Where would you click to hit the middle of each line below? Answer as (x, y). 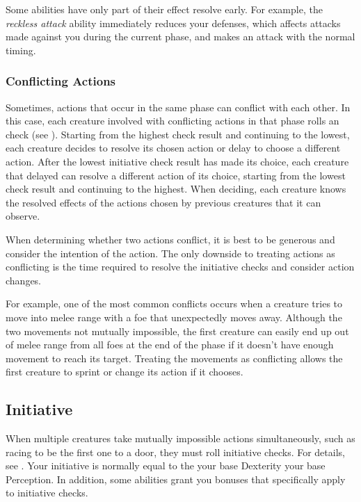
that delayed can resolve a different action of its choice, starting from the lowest (176, 175)
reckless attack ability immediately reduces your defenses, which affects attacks (173, 23)
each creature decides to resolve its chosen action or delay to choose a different (173, 148)
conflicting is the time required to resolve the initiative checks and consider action (180, 267)
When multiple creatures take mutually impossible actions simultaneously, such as (180, 438)
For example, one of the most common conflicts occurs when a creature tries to (174, 303)
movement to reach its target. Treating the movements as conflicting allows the (174, 358)
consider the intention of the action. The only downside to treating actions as (170, 253)
